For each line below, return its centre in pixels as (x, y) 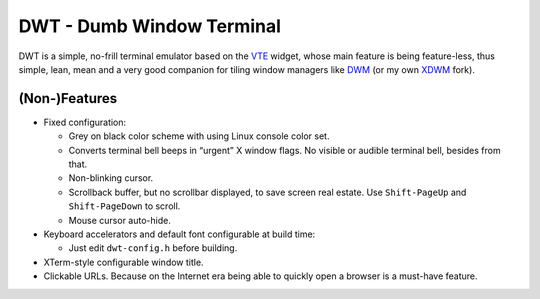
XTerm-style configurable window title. (123, 262)
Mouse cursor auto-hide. (120, 220)
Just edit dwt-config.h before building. (153, 248)
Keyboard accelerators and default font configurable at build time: (179, 234)
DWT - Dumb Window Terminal (150, 26)
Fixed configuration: (85, 122)
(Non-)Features (68, 98)
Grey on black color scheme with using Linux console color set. (199, 136)
